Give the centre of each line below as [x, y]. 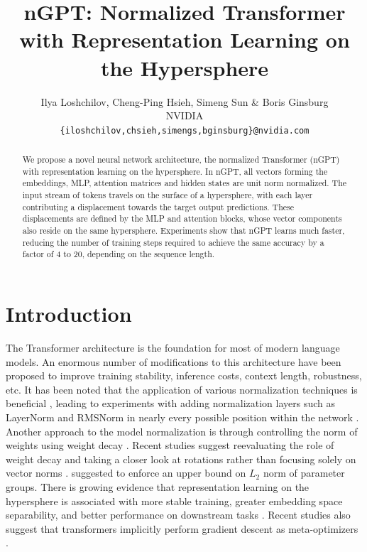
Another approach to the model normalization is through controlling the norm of [182, 431]
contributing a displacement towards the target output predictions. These [158, 206]
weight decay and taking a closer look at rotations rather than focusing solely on [181, 459]
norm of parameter [304, 473]
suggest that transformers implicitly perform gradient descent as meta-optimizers [182, 528]
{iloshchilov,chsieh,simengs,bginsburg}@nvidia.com [185, 130]
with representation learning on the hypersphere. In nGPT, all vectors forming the [175, 171]
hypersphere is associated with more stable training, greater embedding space [174, 500]
